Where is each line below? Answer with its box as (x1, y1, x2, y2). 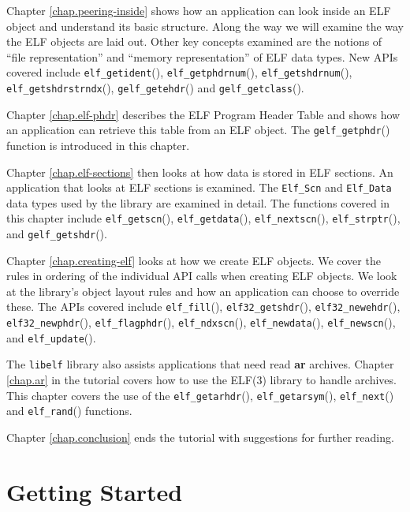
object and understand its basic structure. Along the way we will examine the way (6, 17, 404, 34)
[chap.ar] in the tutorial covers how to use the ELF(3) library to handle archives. (6, 372, 397, 388)
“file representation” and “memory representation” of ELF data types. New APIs (6, 48, 398, 65)
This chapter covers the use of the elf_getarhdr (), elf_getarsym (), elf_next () (6, 387, 394, 403)
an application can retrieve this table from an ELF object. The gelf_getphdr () (6, 121, 390, 138)
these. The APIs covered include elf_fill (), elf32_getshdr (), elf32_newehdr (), (6, 298, 401, 315)
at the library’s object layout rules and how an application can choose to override (6, 282, 400, 299)
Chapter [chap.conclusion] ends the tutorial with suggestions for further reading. (6, 429, 394, 445)
